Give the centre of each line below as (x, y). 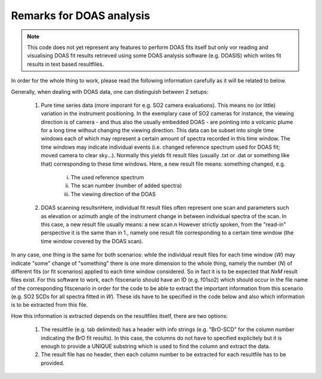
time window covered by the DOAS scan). (92, 241)
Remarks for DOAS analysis (80, 16)
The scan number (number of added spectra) (126, 186)
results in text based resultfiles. (66, 64)
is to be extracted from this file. (49, 305)
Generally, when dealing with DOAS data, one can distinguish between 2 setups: (110, 91)
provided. (53, 363)
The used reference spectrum (107, 178)
